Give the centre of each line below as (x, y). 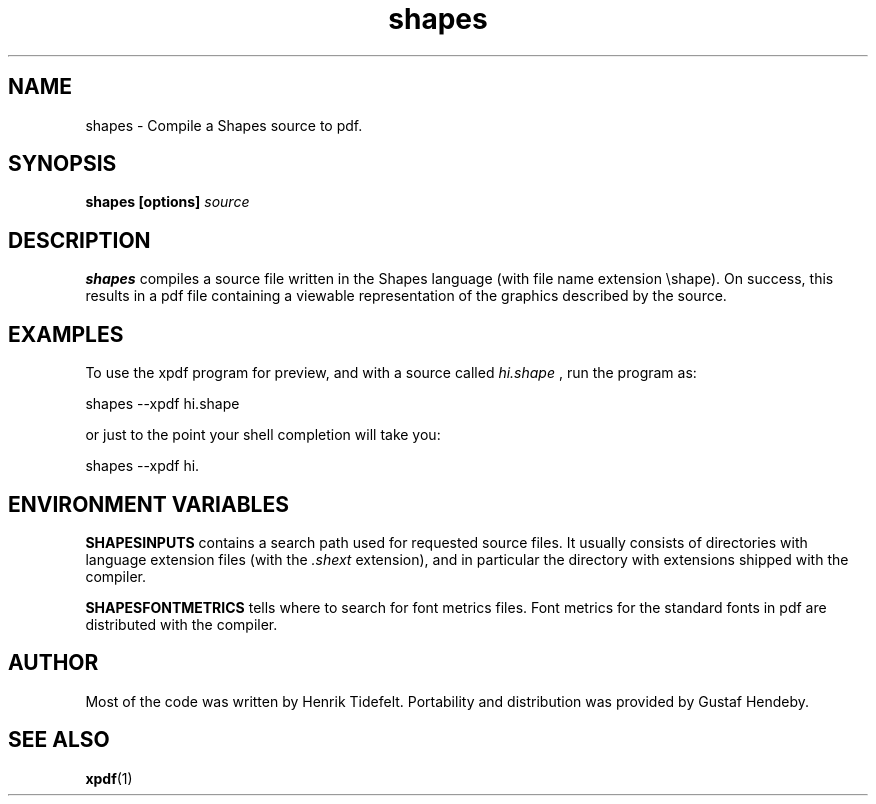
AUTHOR (53, 663)
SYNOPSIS (62, 164)
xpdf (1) (109, 778)
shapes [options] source (167, 202)
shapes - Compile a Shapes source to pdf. (224, 125)
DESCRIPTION (79, 240)
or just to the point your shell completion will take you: (263, 435)
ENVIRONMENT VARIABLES (148, 504)
